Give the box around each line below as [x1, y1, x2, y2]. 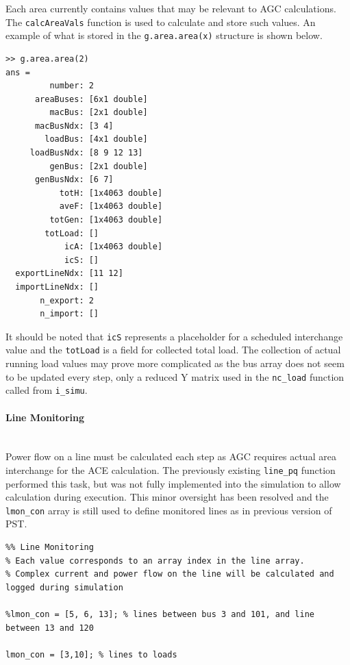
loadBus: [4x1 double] [45, 134, 148, 145]
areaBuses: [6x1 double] [34, 94, 148, 104]
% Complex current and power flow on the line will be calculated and [5, 569, 334, 579]
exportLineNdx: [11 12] [15, 268, 123, 279]
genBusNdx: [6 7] [34, 175, 114, 185]
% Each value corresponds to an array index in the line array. [5, 555, 305, 566]
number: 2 [49, 81, 94, 91]
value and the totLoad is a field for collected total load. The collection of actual [5, 342, 341, 357]
